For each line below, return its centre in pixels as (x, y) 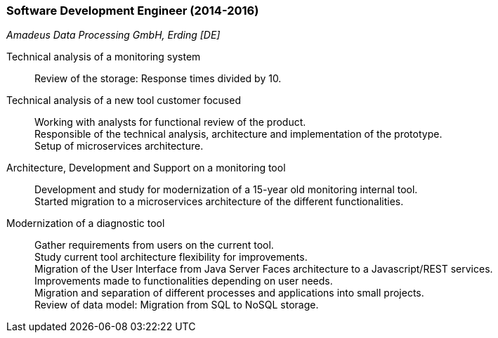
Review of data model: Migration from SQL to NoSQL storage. (177, 305)
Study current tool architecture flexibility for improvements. (171, 257)
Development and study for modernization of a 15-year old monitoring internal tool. (226, 190)
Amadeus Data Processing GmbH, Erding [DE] (113, 35)
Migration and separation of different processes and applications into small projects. (229, 293)
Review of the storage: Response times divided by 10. (158, 79)
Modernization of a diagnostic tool (86, 223)
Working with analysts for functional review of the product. (170, 122)
